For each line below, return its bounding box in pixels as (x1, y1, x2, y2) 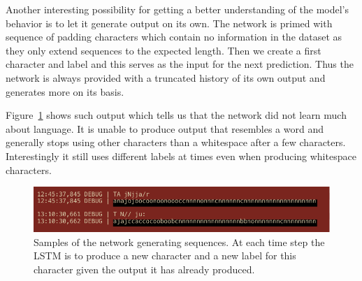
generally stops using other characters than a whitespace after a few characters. (6, 135, 346, 150)
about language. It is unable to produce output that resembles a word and (6, 121, 324, 136)
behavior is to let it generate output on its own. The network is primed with (6, 15, 333, 30)
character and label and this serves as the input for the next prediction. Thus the (6, 57, 354, 71)
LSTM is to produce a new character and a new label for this (34, 248, 296, 263)
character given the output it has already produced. (34, 261, 255, 276)
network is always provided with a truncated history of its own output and (6, 70, 326, 85)
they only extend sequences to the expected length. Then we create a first (6, 43, 321, 57)
